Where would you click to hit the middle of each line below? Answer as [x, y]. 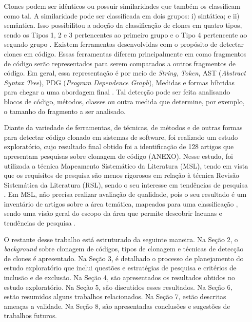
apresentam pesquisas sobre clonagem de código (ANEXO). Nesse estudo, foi [118, 156]
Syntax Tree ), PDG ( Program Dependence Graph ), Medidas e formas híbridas [119, 82]
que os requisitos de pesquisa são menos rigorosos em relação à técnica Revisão [122, 175]
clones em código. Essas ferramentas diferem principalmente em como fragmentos [125, 53]
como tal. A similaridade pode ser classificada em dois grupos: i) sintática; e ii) [122, 15]
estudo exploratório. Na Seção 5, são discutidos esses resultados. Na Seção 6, [118, 287]
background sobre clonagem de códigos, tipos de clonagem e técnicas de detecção [124, 249]
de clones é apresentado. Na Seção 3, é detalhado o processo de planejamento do [124, 258]
